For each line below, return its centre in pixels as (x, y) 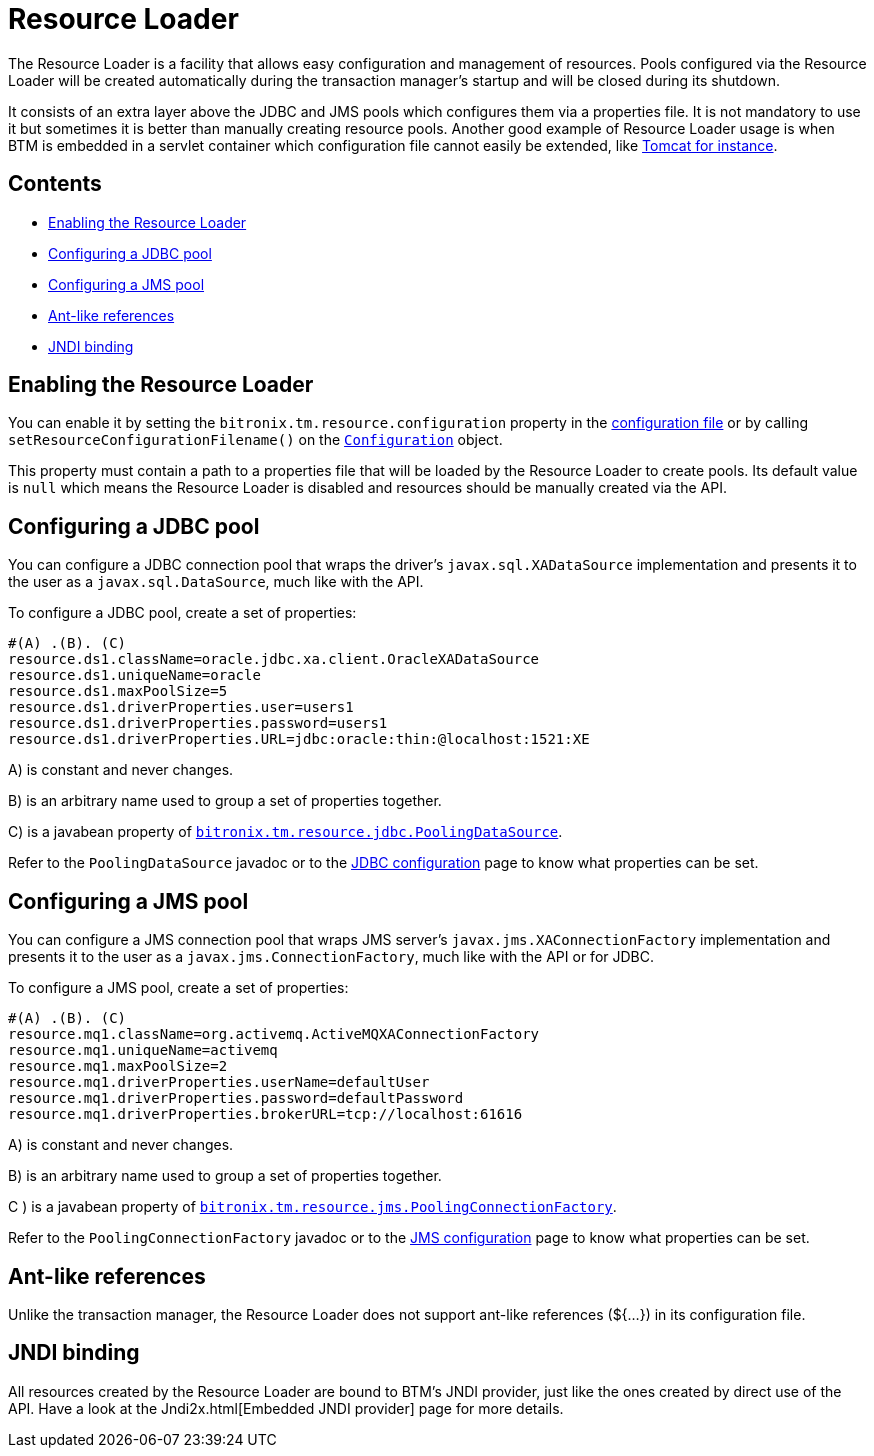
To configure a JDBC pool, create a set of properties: (182, 613)
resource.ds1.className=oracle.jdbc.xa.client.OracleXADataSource (274, 659)
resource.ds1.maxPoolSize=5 (118, 691)
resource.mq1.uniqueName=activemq (143, 1050)
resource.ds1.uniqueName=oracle (134, 675)
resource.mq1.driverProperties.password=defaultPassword (236, 1098)
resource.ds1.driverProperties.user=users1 (181, 707)
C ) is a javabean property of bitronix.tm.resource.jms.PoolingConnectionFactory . (312, 1207)
